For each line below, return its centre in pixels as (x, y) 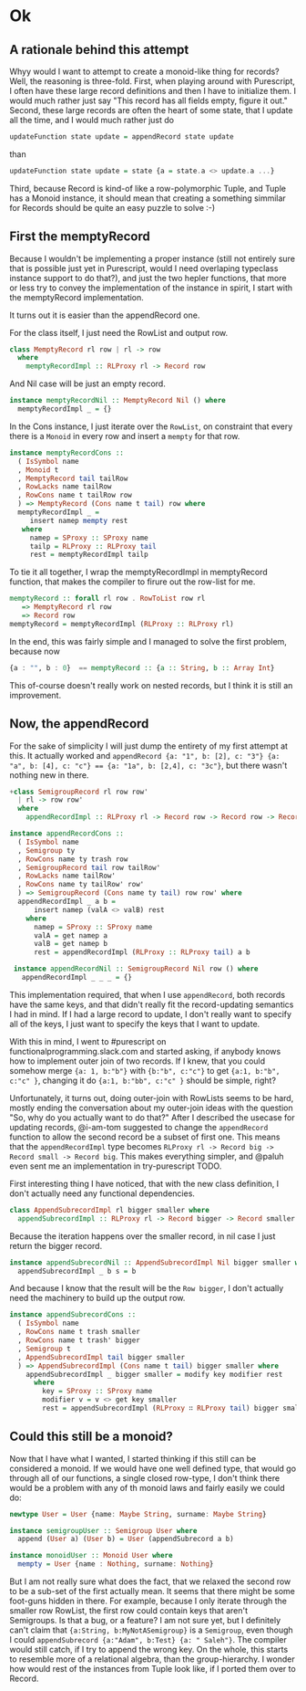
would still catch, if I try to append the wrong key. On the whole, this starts (149, 1650)
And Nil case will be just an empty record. (87, 383)
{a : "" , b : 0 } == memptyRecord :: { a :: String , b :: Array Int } (142, 667)
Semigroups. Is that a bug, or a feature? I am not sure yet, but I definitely (145, 1621)
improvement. (36, 695)
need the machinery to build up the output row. (97, 1298)
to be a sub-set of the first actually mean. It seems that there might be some (153, 1591)
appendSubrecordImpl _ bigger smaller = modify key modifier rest (154, 1374)
